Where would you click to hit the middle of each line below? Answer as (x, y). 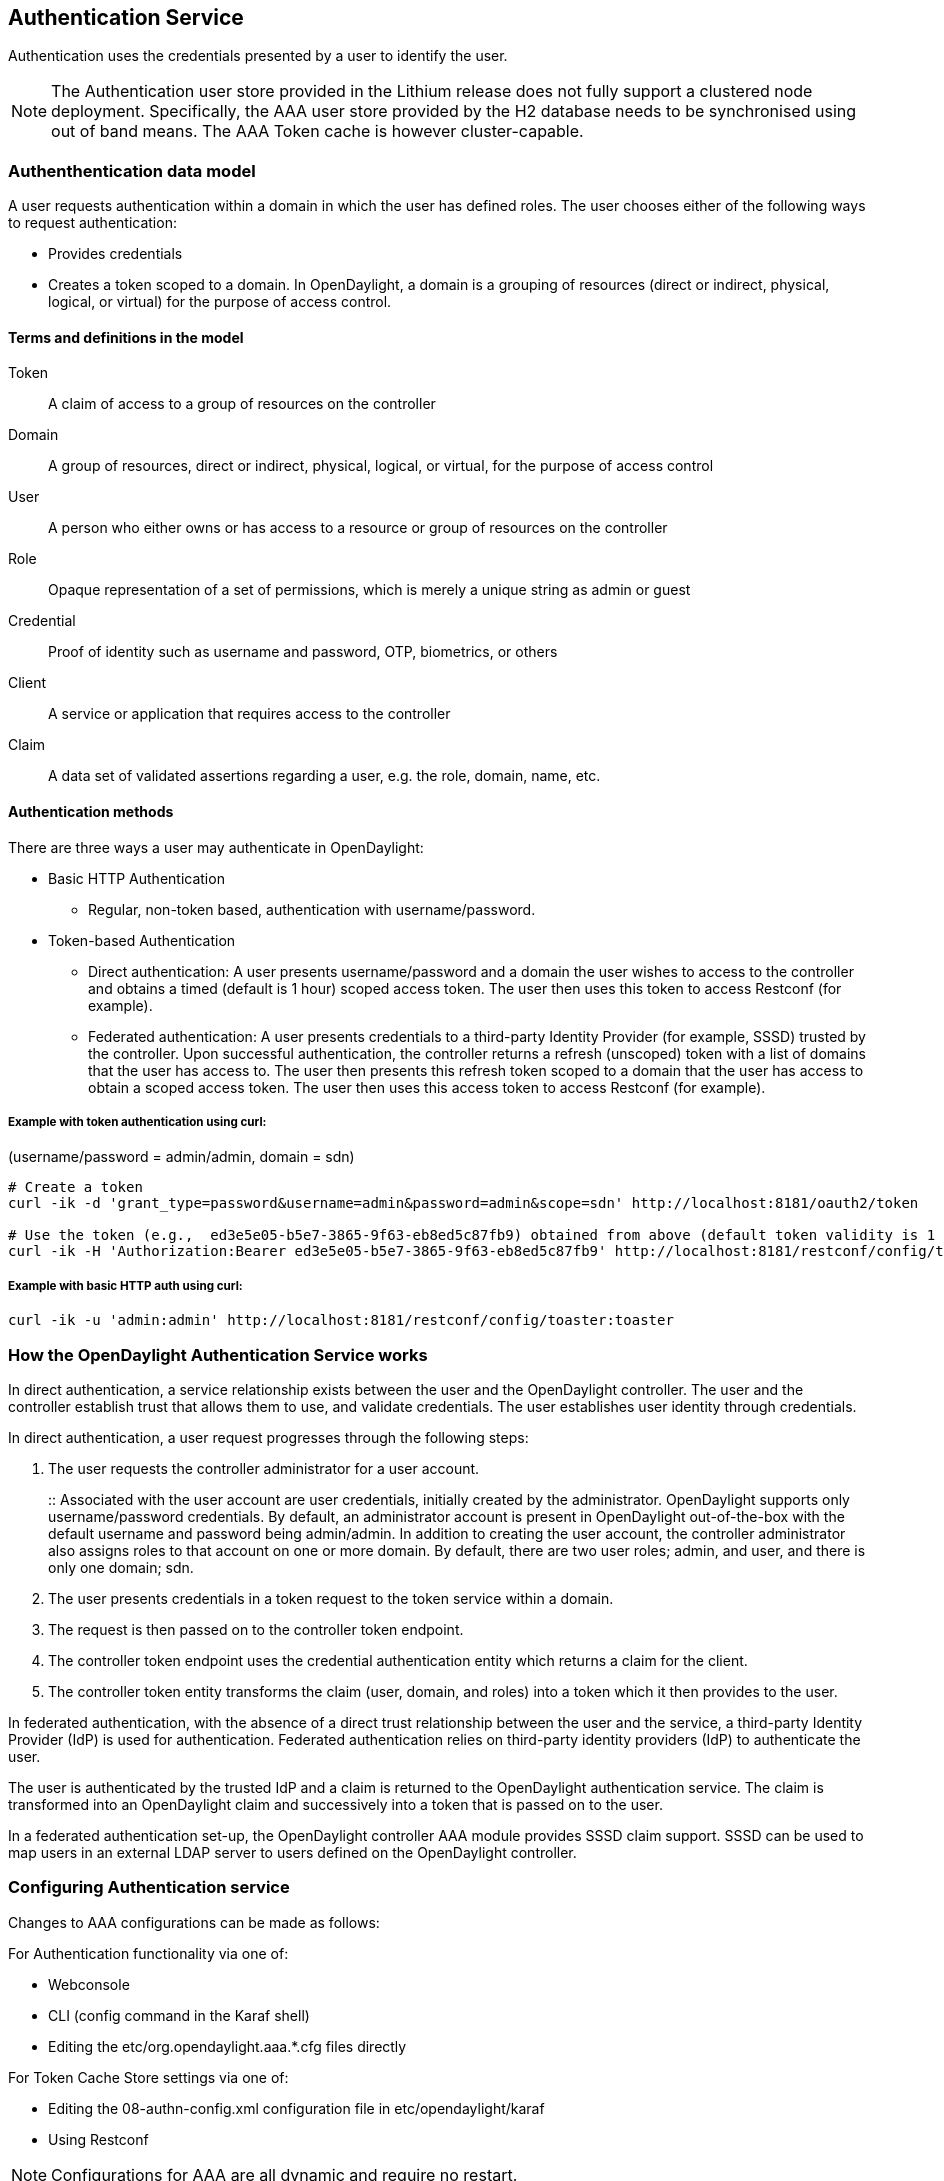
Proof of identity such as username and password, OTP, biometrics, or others (303, 652)
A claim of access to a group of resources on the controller (242, 404)
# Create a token (75, 1187)
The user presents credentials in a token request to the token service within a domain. (331, 1598)
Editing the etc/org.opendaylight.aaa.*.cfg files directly (227, 2046)
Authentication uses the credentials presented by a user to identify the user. (258, 56)
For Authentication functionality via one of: (148, 1953)
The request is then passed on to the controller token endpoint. (256, 1629)
